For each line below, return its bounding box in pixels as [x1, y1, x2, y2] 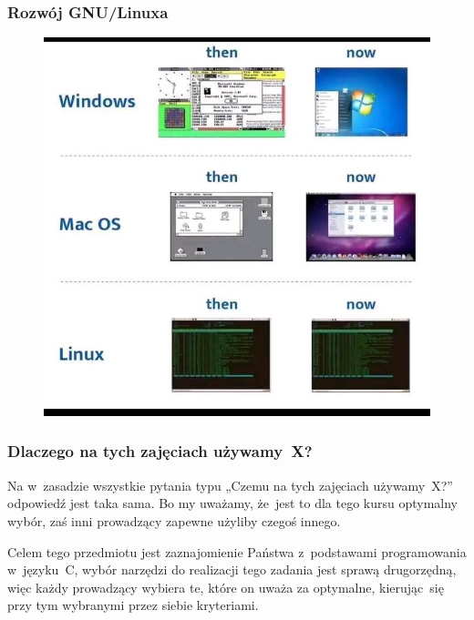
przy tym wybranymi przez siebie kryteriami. [7, 595, 259, 615]
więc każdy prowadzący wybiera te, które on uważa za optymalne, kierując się [7, 577, 444, 596]
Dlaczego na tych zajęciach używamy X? [7, 440, 313, 462]
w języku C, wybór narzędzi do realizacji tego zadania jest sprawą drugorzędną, [7, 560, 457, 579]
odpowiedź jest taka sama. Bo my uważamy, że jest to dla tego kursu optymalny [7, 493, 458, 513]
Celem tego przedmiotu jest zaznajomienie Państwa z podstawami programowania [7, 542, 467, 561]
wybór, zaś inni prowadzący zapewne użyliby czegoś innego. [7, 511, 341, 530]
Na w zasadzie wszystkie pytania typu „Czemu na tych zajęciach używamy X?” [7, 475, 453, 494]
